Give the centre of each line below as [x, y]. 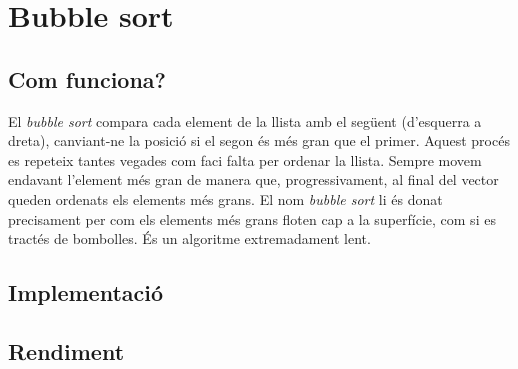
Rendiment [66, 350]
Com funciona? [87, 78]
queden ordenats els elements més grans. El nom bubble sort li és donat [225, 198]
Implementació [86, 292]
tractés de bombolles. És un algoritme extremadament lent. [189, 238]
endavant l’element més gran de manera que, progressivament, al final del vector [253, 179]
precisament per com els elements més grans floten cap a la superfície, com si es [252, 218]
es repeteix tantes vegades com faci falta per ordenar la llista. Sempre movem [245, 159]
